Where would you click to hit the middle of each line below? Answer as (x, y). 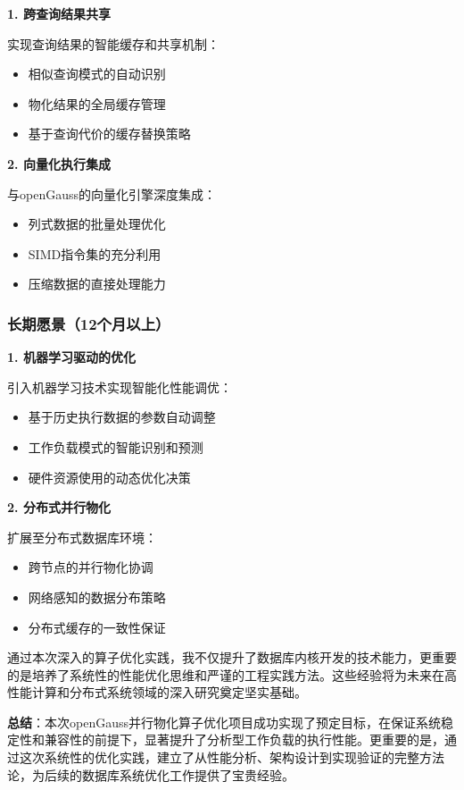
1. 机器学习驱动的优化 (71, 357)
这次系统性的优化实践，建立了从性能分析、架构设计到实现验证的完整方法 (232, 757)
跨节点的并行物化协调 (91, 567)
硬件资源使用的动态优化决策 (109, 477)
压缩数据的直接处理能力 (97, 284)
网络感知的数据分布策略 (97, 597)
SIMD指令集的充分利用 (95, 253)
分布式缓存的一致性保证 (97, 627)
